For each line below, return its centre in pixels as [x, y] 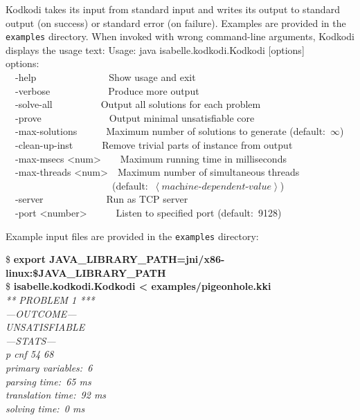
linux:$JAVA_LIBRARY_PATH [86, 272]
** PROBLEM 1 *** [50, 300]
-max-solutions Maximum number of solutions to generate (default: [170, 131]
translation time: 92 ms [56, 395]
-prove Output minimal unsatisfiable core [135, 117]
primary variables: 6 [49, 367]
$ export [26, 259]
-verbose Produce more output [107, 90]
